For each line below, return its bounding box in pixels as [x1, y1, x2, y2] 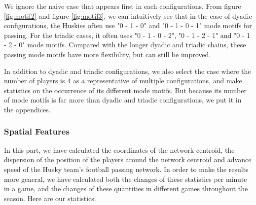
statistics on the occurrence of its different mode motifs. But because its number [4, 85, 247, 95]
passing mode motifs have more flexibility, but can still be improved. [4, 49, 211, 59]
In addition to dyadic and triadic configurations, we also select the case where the [4, 66, 251, 76]
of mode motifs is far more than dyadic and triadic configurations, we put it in [4, 95, 242, 105]
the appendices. [4, 104, 51, 114]
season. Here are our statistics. [4, 193, 96, 203]
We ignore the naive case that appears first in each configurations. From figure [4, 1, 241, 11]
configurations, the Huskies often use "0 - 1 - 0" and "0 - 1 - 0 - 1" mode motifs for [4, 20, 252, 31]
